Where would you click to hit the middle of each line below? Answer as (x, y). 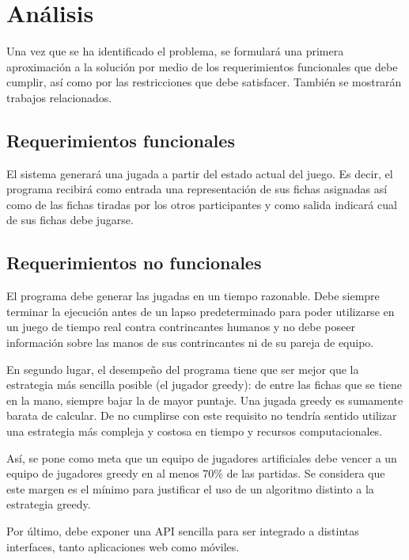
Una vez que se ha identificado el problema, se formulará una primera (175, 51)
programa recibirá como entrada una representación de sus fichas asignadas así (197, 189)
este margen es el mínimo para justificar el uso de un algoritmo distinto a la (190, 488)
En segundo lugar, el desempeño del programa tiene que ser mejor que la (183, 369)
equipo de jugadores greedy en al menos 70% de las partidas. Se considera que (196, 473)
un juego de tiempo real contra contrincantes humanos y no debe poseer (181, 327)
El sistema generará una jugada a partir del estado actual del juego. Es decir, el (200, 173)
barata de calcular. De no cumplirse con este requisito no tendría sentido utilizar (202, 415)
